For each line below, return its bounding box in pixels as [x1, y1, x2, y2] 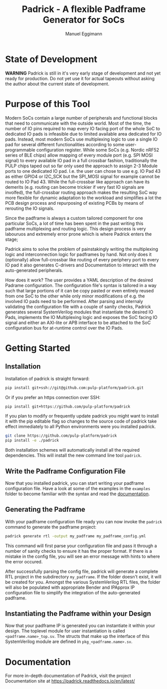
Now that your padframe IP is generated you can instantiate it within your [5, 622, 156, 629]
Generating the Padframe [5, 505, 86, 514]
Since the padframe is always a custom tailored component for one [5, 215, 143, 221]
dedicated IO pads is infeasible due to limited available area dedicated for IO [5, 131, 162, 137]
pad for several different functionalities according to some [5, 141, 125, 147]
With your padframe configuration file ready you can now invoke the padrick [5, 518, 163, 524]
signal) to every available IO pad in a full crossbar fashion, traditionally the [5, 157, 158, 163]
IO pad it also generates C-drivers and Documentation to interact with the [5, 262, 156, 268]
